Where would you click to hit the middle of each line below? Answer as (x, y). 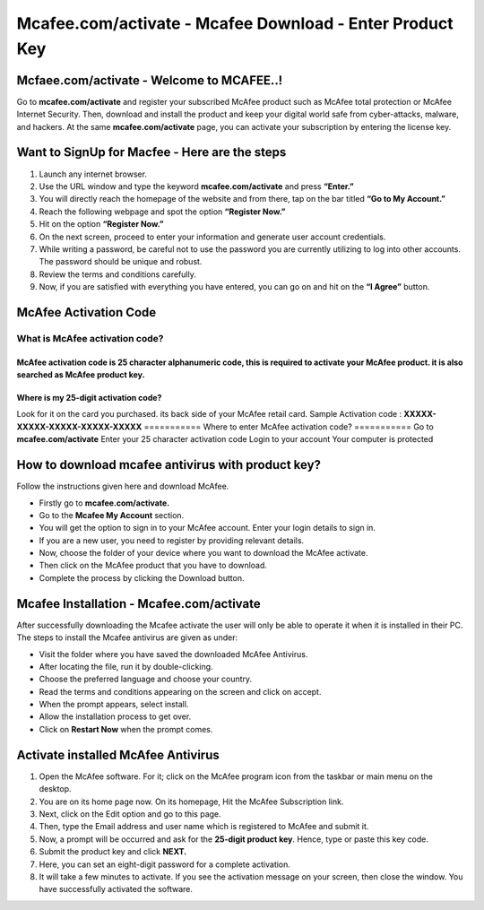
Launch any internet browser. (93, 174)
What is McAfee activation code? (90, 338)
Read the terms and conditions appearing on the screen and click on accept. (180, 691)
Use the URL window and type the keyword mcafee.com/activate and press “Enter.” (196, 186)
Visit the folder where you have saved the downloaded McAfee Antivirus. (173, 654)
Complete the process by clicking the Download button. (142, 577)
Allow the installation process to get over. (115, 716)
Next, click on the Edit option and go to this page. (130, 814)
